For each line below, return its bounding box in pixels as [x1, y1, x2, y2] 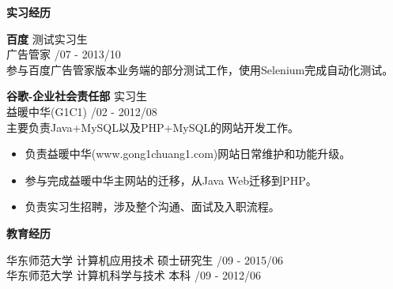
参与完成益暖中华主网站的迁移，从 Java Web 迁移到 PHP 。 [25, 171, 317, 188]
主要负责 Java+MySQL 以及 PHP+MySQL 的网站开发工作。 [6, 118, 300, 135]
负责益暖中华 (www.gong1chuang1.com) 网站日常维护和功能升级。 [25, 145, 351, 162]
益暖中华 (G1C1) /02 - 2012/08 [6, 103, 157, 119]
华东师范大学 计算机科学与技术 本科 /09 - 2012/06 [6, 267, 261, 283]
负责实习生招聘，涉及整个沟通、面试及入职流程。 [25, 198, 280, 215]
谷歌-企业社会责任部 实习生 [6, 88, 148, 104]
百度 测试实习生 [6, 30, 88, 47]
